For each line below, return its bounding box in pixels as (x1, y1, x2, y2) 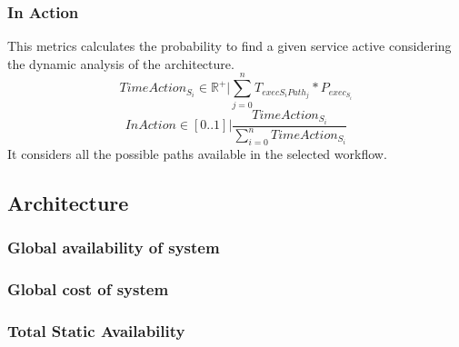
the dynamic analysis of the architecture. (7, 54, 234, 73)
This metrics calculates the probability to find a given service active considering (7, 36, 452, 55)
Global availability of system (7, 236, 220, 259)
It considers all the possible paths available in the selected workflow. (7, 144, 387, 163)
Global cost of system (7, 277, 169, 300)
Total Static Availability (7, 319, 185, 342)
